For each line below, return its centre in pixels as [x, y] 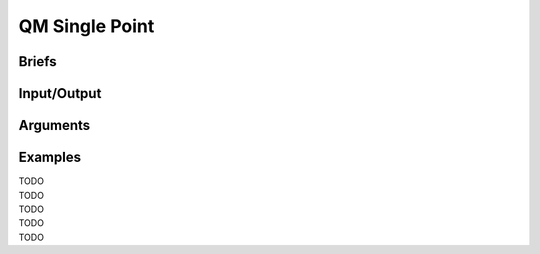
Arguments [54, 125]
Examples [50, 157]
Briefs [37, 61]
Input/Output [60, 93]
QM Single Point [86, 26]
